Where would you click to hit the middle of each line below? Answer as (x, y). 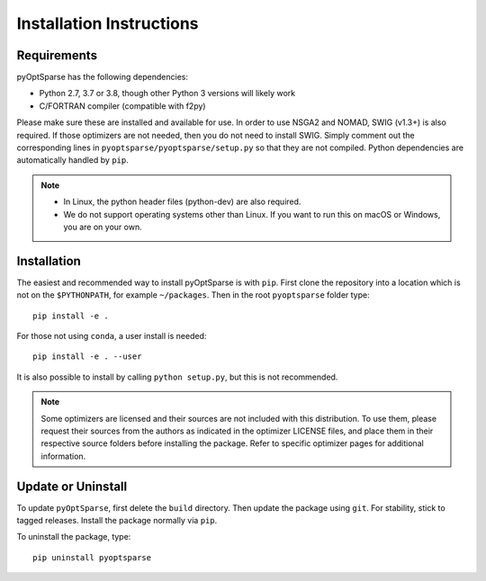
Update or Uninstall (72, 486)
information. (63, 456)
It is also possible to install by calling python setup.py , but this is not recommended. (177, 377)
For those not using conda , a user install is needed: (112, 336)
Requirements (57, 55)
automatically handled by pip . (73, 160)
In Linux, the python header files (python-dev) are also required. (182, 201)
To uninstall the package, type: (74, 537)
